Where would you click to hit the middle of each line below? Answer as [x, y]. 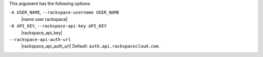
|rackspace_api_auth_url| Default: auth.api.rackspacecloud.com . [91, 46]
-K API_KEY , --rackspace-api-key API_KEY [58, 26]
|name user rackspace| [44, 19]
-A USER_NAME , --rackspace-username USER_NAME [64, 13]
